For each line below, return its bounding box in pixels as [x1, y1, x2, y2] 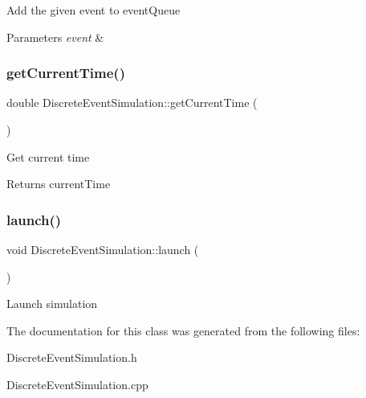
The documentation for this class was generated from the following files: [6, 322, 360, 339]
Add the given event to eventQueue [6, 2, 181, 18]
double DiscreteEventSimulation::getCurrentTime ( [6, 94, 258, 111]
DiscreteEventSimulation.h [6, 349, 137, 366]
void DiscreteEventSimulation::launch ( [6, 241, 199, 257]
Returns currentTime [6, 175, 111, 192]
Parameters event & [6, 28, 104, 45]
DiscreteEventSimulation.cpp [6, 375, 148, 392]
